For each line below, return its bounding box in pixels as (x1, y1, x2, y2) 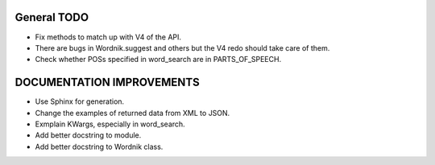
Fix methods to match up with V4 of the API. (35, 32, 181, 42)
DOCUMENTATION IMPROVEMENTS (14, 76, 201, 89)
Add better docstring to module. (35, 130, 142, 140)
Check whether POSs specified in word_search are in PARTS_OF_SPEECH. (35, 55, 282, 64)
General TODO (14, 10, 89, 24)
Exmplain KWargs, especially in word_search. (35, 119, 185, 129)
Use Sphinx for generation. (35, 97, 125, 106)
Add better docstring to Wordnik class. (35, 142, 164, 151)
